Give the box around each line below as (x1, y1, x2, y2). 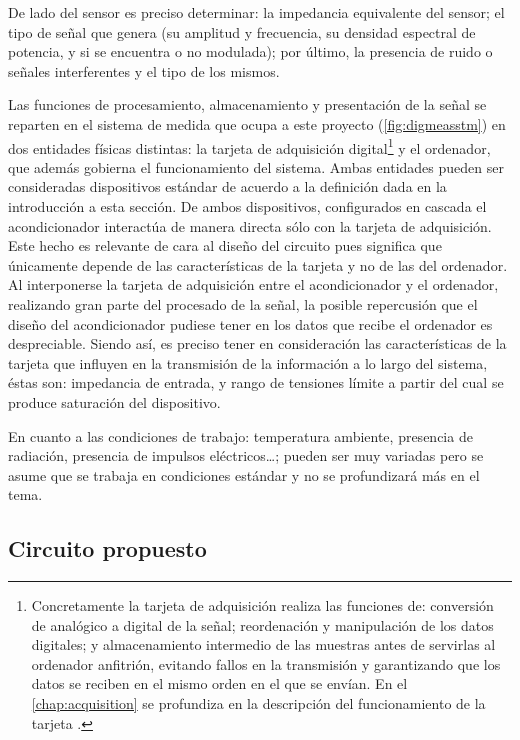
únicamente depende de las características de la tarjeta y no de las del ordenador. (8, 254, 508, 275)
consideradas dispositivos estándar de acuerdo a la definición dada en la (8, 176, 447, 197)
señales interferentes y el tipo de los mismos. (8, 60, 280, 81)
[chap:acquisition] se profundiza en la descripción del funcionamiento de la (31, 693, 486, 714)
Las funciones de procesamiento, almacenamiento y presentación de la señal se (8, 94, 487, 115)
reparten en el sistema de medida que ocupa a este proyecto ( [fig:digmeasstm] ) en (8, 113, 506, 134)
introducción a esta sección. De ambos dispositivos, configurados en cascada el (8, 196, 487, 216)
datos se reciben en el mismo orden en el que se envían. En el (31, 673, 408, 694)
